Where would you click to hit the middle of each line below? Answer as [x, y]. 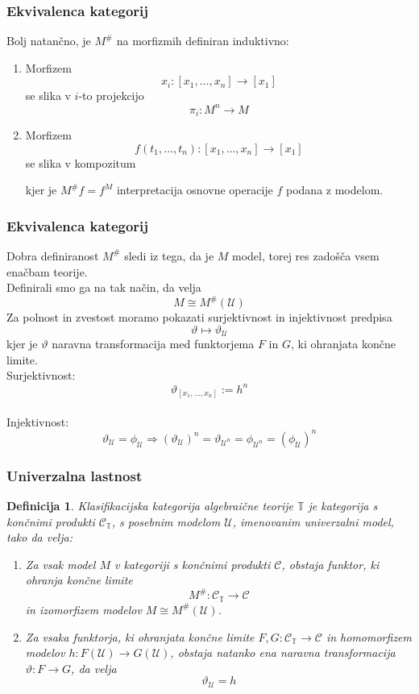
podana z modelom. [335, 190]
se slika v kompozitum [81, 162]
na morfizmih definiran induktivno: [203, 41]
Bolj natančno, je [49, 41]
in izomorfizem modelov [83, 609]
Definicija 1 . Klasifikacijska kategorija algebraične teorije [150, 505]
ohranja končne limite [79, 580]
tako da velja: [39, 537]
